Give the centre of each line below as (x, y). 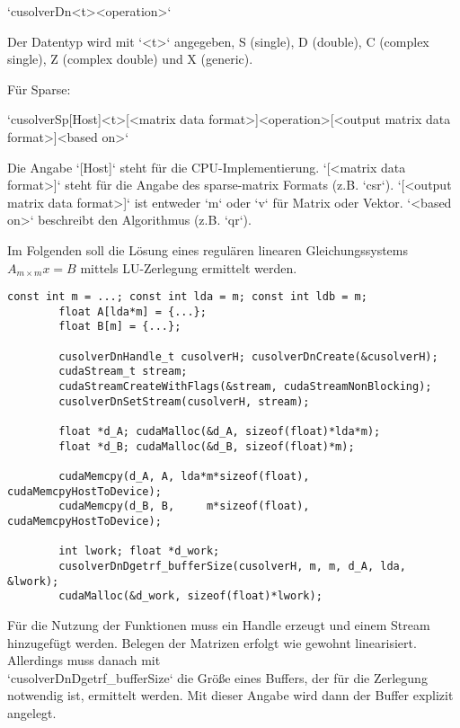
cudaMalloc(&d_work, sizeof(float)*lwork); (190, 596)
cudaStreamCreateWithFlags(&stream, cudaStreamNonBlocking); (245, 387)
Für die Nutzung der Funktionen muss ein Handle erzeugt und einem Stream (219, 624)
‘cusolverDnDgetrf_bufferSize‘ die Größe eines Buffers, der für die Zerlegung (217, 677)
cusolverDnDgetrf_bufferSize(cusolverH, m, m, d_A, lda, (232, 566)
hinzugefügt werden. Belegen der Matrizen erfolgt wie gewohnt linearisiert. (212, 642)
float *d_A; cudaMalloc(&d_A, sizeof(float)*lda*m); (220, 432)
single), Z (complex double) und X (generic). (130, 59)
